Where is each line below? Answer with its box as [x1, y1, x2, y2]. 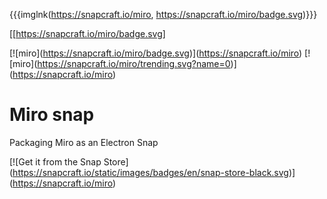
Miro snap [9, 104, 95, 126]
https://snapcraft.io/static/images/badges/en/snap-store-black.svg [12, 166, 289, 178]
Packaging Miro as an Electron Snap [9, 136, 159, 148]
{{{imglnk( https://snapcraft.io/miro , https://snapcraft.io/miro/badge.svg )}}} [9, 9, 318, 20]
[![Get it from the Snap [9, 155, 102, 168]
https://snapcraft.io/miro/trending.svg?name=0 [37, 58, 231, 69]
